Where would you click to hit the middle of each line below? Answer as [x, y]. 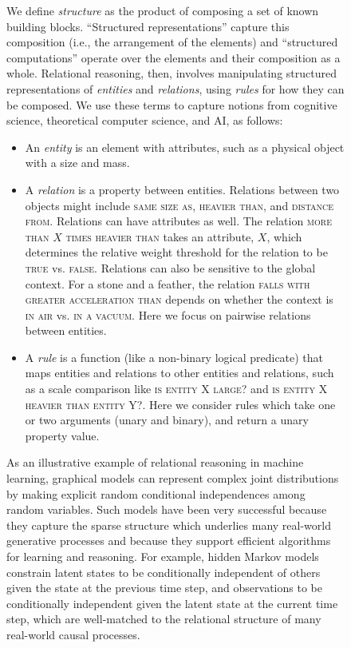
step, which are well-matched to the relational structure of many [164, 619]
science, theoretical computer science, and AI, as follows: [145, 120]
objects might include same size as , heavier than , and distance [179, 205]
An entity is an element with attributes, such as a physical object [185, 147]
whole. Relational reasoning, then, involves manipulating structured [172, 73]
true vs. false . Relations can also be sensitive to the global [170, 267]
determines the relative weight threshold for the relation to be [176, 252]
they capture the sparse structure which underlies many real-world [169, 525]
